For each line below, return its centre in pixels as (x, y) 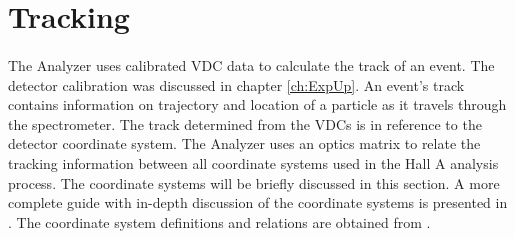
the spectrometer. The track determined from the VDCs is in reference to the (245, 123)
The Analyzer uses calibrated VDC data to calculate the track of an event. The (251, 64)
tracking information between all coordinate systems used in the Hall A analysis (253, 162)
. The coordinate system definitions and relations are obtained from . (219, 221)
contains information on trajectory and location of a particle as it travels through (257, 104)
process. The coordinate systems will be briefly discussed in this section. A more (254, 182)
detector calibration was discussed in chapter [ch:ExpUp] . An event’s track (236, 84)
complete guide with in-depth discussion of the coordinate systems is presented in (258, 202)
